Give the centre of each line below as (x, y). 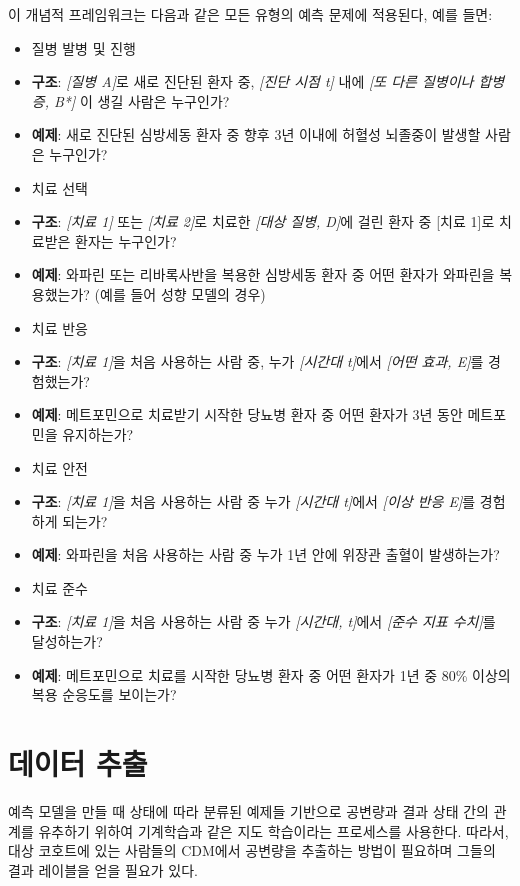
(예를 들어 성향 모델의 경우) (180, 293)
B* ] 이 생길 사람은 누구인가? (141, 100)
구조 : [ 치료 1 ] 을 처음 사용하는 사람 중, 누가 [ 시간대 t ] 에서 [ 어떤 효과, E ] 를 (257, 361)
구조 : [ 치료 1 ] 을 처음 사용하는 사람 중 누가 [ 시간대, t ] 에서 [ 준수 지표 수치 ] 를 (263, 621)
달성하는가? (67, 641)
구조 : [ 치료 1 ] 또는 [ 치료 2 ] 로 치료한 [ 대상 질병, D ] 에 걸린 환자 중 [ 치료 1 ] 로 (263, 221)
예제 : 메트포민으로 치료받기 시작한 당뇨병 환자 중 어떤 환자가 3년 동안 (247, 414)
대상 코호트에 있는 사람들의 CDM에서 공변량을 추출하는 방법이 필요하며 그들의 (252, 850)
